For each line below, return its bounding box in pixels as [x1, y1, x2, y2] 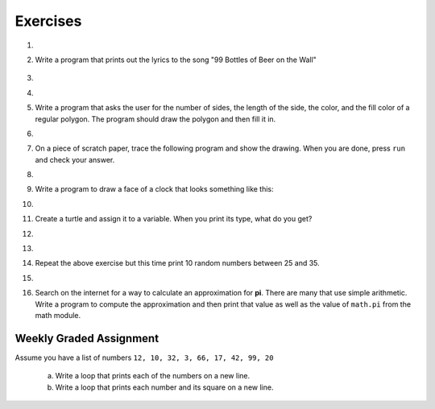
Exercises [14, 12, 82, 30]
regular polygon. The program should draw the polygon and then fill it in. [35, 114, 276, 124]
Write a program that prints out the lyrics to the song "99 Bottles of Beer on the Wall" [35, 55, 317, 64]
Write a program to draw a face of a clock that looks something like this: [35, 184, 274, 194]
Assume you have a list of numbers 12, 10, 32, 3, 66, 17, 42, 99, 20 [14, 353, 274, 362]
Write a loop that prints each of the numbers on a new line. [55, 371, 251, 381]
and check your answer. [35, 155, 115, 164]
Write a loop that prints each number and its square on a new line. [55, 382, 274, 392]
